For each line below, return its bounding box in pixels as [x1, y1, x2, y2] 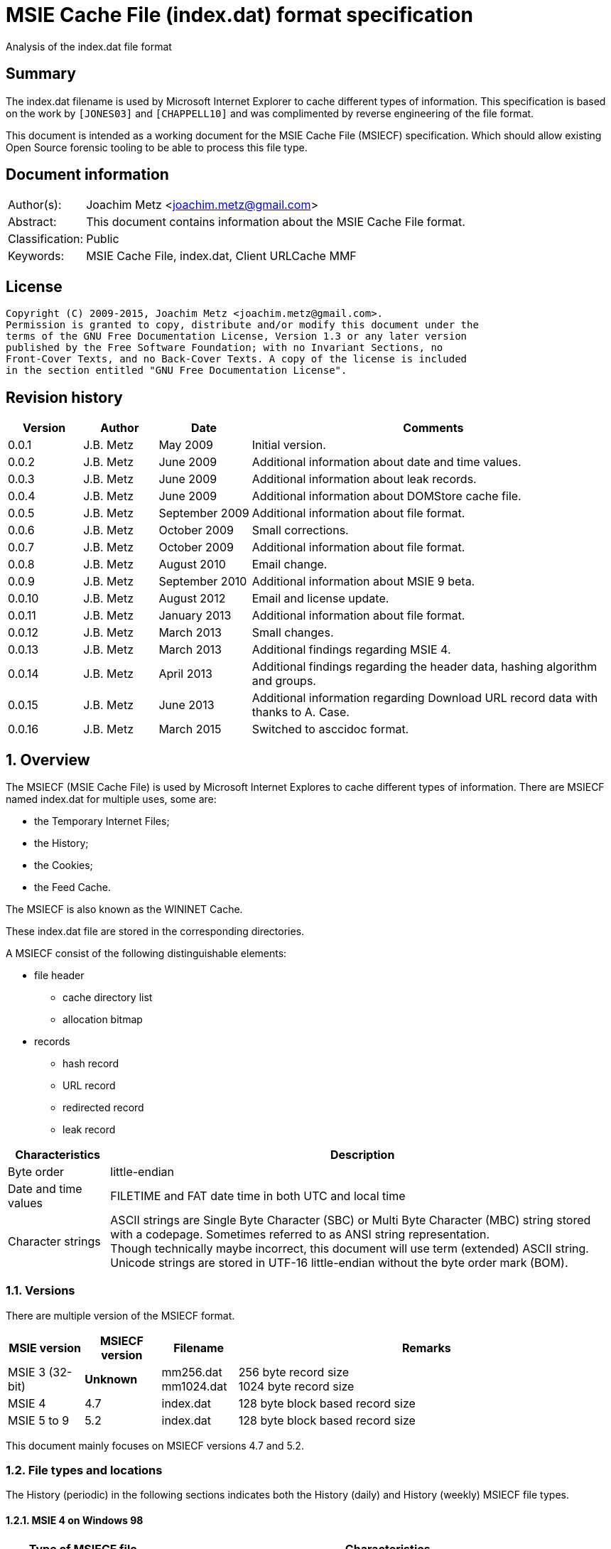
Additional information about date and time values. [252, 455, 521, 470]
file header [34, 968, 85, 981]
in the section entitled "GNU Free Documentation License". [6, 365, 347, 377]
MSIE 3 [8, 1364, 46, 1379]
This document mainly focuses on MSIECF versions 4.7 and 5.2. [6, 1439, 304, 1452]
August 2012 [158, 591, 226, 606]
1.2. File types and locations [6, 1463, 163, 1478]
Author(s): [8, 198, 62, 212]
